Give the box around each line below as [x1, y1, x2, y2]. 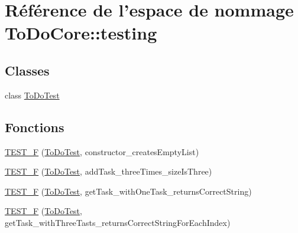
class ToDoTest [5, 88, 60, 101]
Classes [5, 61, 50, 79]
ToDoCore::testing [5, 21, 157, 45]
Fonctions [5, 117, 64, 136]
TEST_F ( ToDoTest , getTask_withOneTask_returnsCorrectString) [5, 185, 252, 197]
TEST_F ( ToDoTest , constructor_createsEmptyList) [5, 145, 199, 157]
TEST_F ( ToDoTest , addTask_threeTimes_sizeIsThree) [5, 165, 212, 178]
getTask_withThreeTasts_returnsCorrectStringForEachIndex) [5, 216, 231, 228]
